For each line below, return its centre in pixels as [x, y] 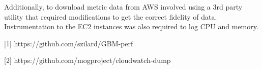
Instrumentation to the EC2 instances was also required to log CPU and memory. [131, 26]
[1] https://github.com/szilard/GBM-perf [69, 43]
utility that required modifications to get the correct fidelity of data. [111, 16]
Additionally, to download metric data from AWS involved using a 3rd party [123, 7]
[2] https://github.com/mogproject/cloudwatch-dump [88, 60]
